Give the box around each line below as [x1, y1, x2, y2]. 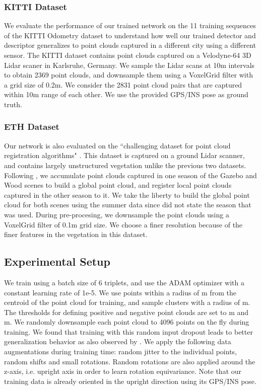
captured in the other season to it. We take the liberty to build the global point [4, 189, 250, 200]
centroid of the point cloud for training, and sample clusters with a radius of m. [4, 297, 250, 307]
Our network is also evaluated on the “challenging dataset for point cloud [4, 140, 231, 150]
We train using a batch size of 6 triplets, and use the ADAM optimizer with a [4, 277, 244, 287]
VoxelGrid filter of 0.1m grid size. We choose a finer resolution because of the [4, 219, 243, 229]
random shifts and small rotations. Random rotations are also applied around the [4, 356, 255, 366]
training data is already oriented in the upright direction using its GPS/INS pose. [4, 375, 256, 386]
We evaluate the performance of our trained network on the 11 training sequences [4, 20, 256, 31]
